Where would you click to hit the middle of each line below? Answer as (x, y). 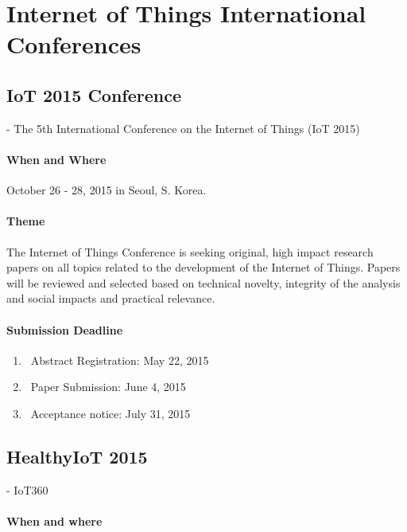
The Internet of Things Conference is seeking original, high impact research (190, 251)
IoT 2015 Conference (94, 94)
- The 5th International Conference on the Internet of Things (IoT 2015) (183, 128)
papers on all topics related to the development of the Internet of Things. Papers (203, 267)
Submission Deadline (65, 329)
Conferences (74, 44)
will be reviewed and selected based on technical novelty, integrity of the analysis (203, 282)
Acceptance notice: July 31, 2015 (110, 413)
